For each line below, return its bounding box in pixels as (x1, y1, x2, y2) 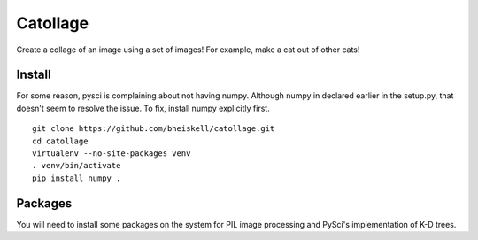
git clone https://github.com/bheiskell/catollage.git (32, 124, 275, 134)
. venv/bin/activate (32, 160, 121, 171)
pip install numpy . (32, 173, 121, 183)
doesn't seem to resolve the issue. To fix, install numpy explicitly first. (16, 103, 270, 113)
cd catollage (32, 135, 89, 146)
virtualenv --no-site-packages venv (32, 149, 191, 159)
